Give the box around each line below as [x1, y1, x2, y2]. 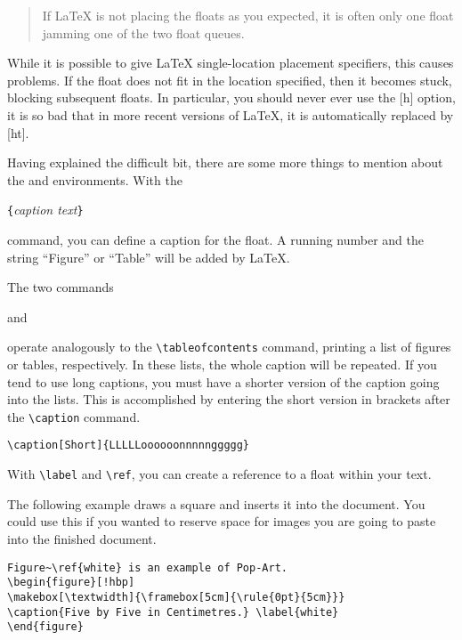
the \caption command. [7, 407, 141, 425]
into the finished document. [7, 529, 157, 547]
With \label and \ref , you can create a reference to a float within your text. [7, 465, 432, 483]
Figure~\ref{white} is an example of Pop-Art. [7, 561, 288, 574]
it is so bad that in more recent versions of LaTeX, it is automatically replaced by [7, 105, 454, 124]
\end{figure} [7, 620, 84, 634]
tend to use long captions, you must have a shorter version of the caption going [7, 372, 440, 391]
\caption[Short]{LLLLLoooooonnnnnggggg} [7, 439, 250, 452]
